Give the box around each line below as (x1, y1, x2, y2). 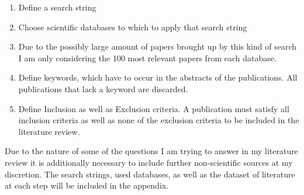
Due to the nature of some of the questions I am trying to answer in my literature (5, 145, 298, 157)
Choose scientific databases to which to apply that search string (18, 20, 247, 33)
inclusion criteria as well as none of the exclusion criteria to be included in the (18, 114, 299, 126)
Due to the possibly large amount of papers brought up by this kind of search (18, 40, 297, 53)
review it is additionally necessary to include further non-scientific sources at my (5, 156, 293, 168)
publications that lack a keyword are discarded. (18, 82, 188, 95)
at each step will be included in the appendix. (5, 179, 169, 191)
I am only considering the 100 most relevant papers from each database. (18, 51, 277, 64)
